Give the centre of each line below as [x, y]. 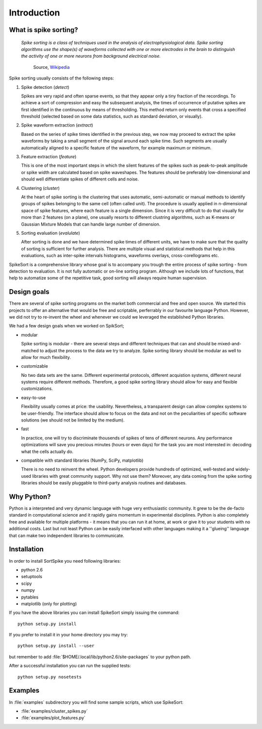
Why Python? [30, 496]
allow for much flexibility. [46, 357]
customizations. [37, 389]
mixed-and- [229, 344]
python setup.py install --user [56, 646]
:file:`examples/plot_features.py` [53, 718]
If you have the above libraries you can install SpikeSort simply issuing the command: [94, 613]
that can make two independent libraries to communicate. [67, 535]
